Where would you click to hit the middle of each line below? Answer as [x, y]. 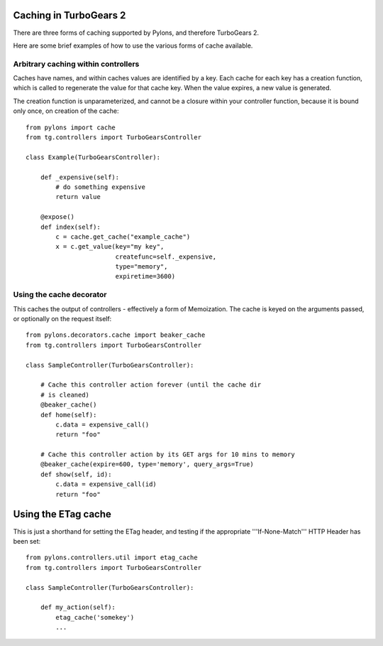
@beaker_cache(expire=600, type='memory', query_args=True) [147, 464]
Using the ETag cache [62, 514]
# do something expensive [100, 187]
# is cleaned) [65, 395]
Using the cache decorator [60, 295]
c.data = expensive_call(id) [106, 484]
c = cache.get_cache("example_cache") [123, 237]
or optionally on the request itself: [62, 319]
